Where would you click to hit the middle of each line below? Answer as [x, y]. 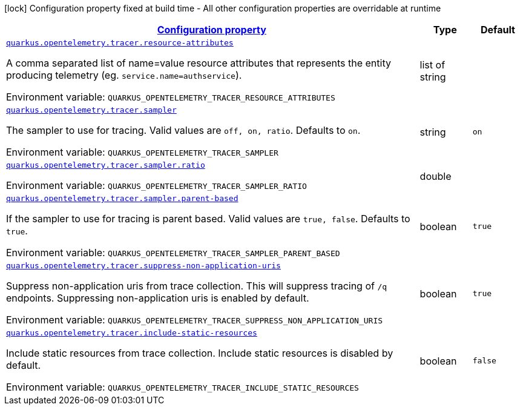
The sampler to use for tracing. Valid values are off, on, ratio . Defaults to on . [183, 130]
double [436, 176]
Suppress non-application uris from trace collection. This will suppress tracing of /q [197, 286]
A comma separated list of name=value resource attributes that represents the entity [199, 63]
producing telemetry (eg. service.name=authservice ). [124, 75]
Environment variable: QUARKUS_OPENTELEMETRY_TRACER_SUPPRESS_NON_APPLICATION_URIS [195, 320]
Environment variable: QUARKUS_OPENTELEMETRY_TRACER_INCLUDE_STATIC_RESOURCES [183, 387]
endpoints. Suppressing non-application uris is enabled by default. [158, 298]
